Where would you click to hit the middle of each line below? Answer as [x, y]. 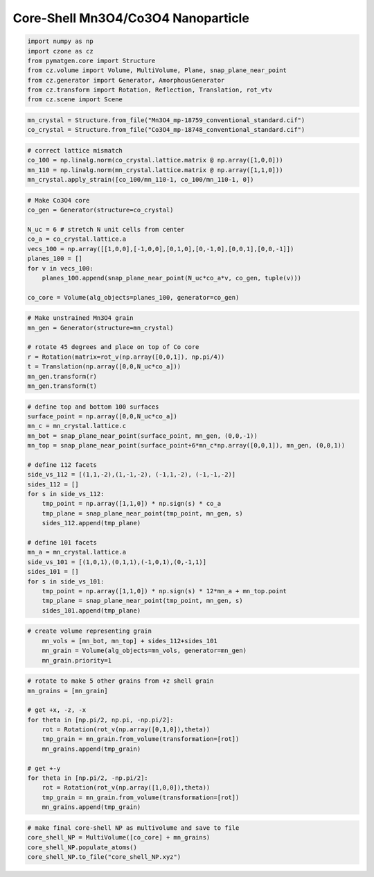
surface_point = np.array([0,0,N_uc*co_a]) [103, 416]
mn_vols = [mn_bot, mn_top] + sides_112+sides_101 [130, 641]
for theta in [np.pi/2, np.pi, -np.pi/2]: [100, 720]
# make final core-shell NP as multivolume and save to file [133, 828]
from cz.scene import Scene [75, 100]
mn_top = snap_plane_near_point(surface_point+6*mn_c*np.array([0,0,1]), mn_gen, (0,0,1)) [186, 445]
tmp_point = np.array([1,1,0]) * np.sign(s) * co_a [132, 504]
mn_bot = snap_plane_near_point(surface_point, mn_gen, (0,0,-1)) [142, 436]
